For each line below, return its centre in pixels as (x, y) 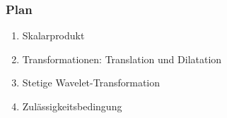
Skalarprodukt (53, 35)
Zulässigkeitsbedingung (72, 106)
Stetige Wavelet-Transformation (91, 83)
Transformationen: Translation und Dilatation (122, 59)
